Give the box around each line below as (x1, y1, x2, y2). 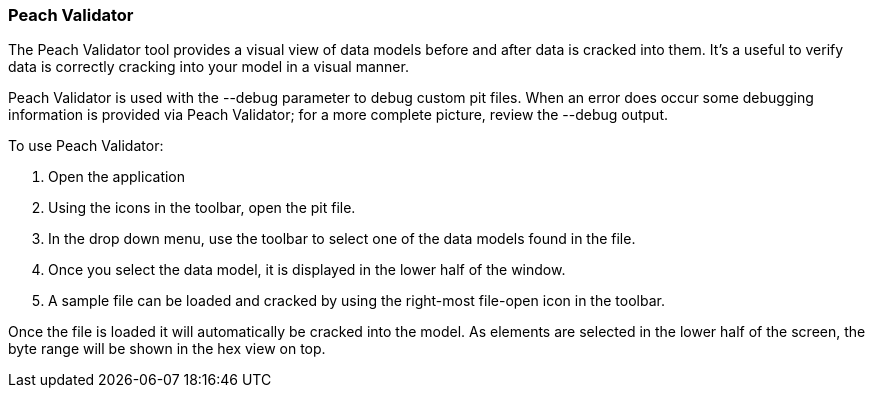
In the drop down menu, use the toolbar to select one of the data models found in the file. (48, 230, 636, 248)
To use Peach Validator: (8, 137, 164, 155)
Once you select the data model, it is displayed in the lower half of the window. (48, 261, 566, 279)
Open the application (48, 168, 186, 186)
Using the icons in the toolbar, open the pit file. (48, 199, 356, 217)
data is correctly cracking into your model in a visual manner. (8, 58, 409, 76)
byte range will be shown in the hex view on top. (8, 340, 326, 358)
